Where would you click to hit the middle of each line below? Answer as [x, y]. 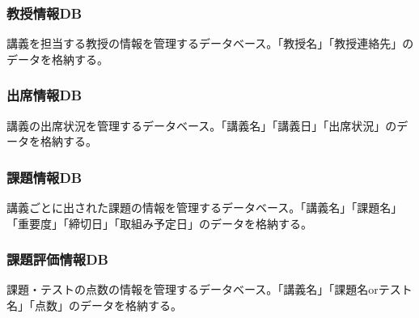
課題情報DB [44, 177]
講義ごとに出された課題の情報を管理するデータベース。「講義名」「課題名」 [205, 208]
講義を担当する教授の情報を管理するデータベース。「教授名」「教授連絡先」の [210, 43]
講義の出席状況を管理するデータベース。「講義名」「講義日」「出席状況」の [202, 125]
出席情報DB [44, 95]
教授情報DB [44, 13]
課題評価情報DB [57, 259]
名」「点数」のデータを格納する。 [94, 305]
